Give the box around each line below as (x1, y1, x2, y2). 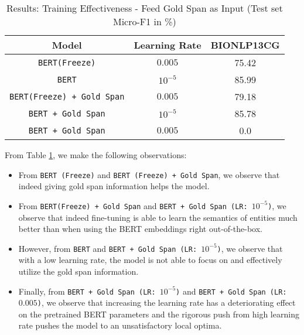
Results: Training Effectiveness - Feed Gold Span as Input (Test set (6, 1, 283, 15)
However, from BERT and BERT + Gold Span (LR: (18, 242, 197, 254)
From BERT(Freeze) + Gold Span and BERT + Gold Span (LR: (18, 199, 248, 211)
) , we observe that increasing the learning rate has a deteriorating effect (37, 296, 296, 309)
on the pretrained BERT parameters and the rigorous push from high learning (18, 307, 299, 320)
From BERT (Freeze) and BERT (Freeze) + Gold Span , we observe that (18, 168, 280, 180)
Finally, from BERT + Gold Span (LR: (18, 285, 156, 297)
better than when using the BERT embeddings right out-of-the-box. (18, 223, 262, 235)
